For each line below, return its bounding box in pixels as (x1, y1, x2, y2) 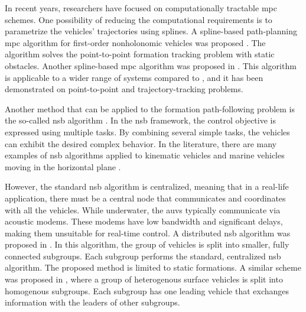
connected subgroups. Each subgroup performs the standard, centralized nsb (5, 249, 281, 262)
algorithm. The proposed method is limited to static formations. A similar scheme (5, 261, 301, 274)
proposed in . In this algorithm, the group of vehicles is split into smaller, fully (5, 238, 289, 251)
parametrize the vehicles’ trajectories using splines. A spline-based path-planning (5, 25, 297, 37)
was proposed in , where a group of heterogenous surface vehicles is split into (5, 273, 283, 285)
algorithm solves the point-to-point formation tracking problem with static (5, 48, 275, 60)
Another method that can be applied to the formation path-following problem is (5, 102, 295, 115)
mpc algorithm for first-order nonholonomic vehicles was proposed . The (5, 36, 266, 48)
